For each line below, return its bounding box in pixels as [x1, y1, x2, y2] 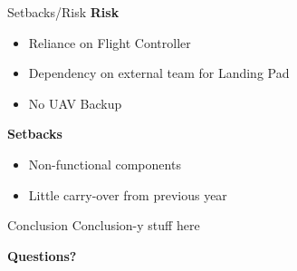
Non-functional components [28, 154, 181, 173]
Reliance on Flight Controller [28, 33, 191, 52]
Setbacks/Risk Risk [7, 3, 120, 21]
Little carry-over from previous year [28, 185, 227, 204]
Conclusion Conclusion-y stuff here [7, 216, 200, 235]
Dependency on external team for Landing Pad [28, 63, 290, 82]
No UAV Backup [28, 93, 122, 112]
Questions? [7, 246, 77, 265]
